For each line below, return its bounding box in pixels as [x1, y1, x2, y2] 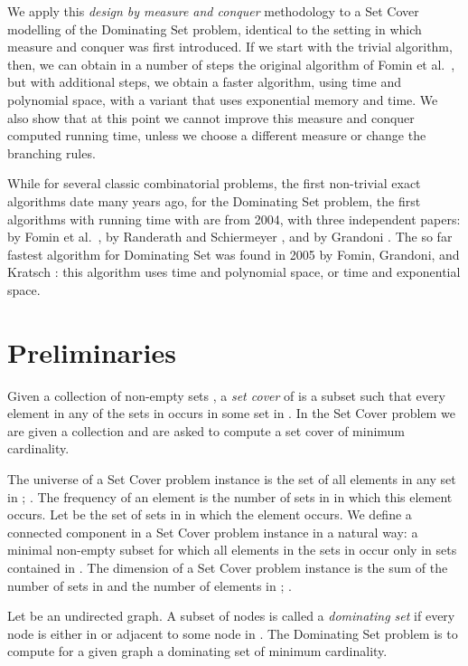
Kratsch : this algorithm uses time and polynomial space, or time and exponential [7, 262, 461, 281]
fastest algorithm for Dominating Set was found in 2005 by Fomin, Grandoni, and [7, 244, 460, 263]
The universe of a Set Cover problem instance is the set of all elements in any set [7, 470, 456, 488]
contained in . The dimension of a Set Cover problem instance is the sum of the [7, 557, 448, 576]
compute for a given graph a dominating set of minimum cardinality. [7, 642, 388, 661]
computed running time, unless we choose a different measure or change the [7, 126, 426, 145]
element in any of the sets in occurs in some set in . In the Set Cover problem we [7, 404, 455, 423]
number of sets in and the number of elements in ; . [7, 576, 292, 595]
